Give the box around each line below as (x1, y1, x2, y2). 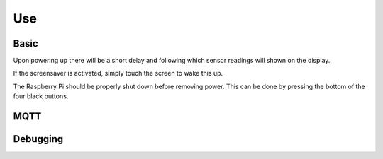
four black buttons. (13, 92, 69, 100)
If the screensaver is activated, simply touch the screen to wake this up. (13, 69, 223, 78)
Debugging (13, 133, 64, 145)
